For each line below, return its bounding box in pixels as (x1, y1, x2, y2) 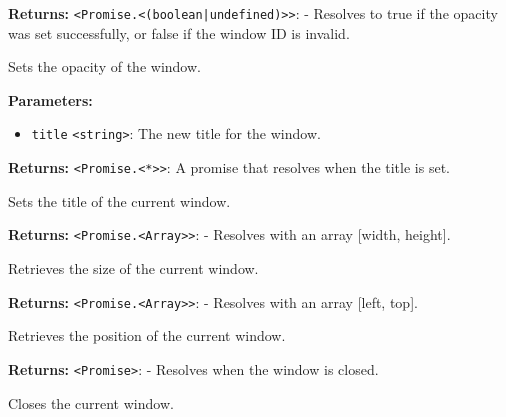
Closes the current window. (8, 392, 174, 413)
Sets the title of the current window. (8, 190, 231, 211)
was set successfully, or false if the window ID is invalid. (8, 22, 350, 43)
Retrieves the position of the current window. (8, 325, 286, 346)
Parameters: (8, 89, 93, 110)
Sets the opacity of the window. (8, 56, 201, 77)
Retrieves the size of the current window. (8, 258, 259, 278)
